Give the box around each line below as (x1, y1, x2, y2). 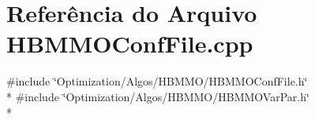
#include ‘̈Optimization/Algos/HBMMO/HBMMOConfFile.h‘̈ (6, 73, 308, 89)
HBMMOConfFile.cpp (6, 27, 253, 60)
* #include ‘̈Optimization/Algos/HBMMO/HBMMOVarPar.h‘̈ (6, 88, 309, 104)
